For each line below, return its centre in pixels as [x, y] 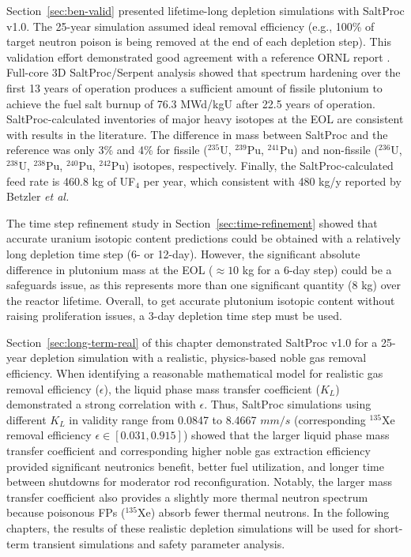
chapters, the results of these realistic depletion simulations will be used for [189, 528]
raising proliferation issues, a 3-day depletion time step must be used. [174, 316]
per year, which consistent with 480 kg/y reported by [272, 181]
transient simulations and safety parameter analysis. [159, 543]
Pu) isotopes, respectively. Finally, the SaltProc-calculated [252, 165]
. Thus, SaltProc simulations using [288, 404]
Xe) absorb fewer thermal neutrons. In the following [263, 512]
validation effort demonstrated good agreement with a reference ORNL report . [198, 56]
